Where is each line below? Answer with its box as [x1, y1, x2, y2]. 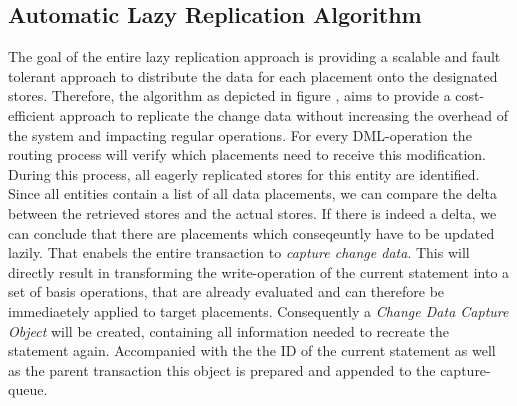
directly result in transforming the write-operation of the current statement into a [8, 261, 510, 282]
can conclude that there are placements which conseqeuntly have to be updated [8, 222, 495, 243]
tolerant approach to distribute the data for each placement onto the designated [8, 65, 498, 86]
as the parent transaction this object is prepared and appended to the [8, 359, 436, 380]
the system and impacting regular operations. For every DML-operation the [8, 124, 472, 145]
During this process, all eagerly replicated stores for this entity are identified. [8, 163, 480, 184]
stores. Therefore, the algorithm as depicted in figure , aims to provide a [8, 85, 451, 106]
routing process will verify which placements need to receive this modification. [8, 144, 487, 165]
